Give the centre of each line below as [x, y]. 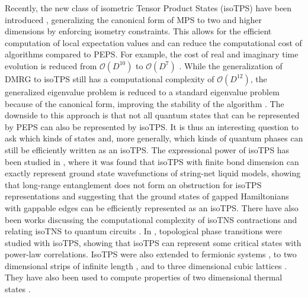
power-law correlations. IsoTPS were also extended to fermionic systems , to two [151, 254]
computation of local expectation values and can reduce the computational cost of [153, 42]
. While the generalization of [231, 65]
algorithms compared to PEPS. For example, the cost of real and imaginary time [152, 54]
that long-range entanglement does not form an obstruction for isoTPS [133, 184]
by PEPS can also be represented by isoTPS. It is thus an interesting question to [152, 126]
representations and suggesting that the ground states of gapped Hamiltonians [147, 196]
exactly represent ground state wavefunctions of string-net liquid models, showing [153, 173]
